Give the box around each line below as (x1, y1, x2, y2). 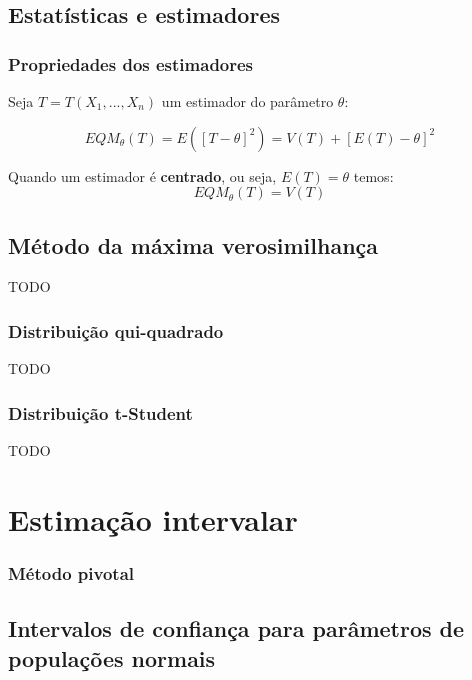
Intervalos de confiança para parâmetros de (8, 613, 465, 644)
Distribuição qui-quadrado (8, 318, 224, 343)
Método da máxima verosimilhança (8, 229, 379, 260)
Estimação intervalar (8, 498, 298, 539)
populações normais (8, 642, 216, 673)
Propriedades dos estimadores (8, 51, 254, 76)
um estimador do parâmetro (161, 91, 334, 111)
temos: (353, 165, 394, 186)
